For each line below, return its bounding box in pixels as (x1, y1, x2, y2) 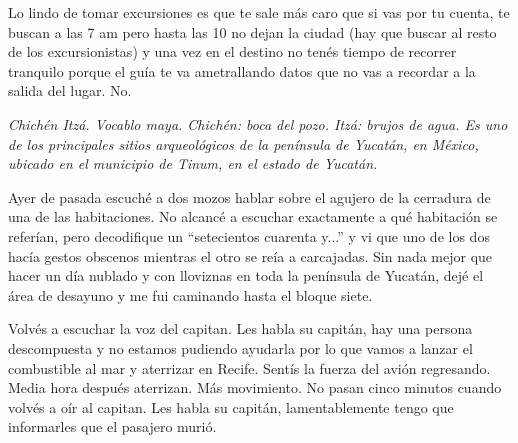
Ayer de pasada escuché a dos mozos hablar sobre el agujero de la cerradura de (8, 186, 491, 207)
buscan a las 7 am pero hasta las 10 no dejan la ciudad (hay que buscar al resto (8, 21, 497, 42)
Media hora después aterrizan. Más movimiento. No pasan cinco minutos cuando (8, 377, 502, 398)
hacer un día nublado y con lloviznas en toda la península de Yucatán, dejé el (8, 265, 484, 286)
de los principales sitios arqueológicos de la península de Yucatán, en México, (8, 133, 479, 154)
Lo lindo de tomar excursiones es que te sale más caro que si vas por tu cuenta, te (8, 2, 510, 22)
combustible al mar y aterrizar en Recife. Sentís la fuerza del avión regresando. (8, 357, 491, 378)
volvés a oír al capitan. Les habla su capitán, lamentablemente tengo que (8, 396, 454, 417)
